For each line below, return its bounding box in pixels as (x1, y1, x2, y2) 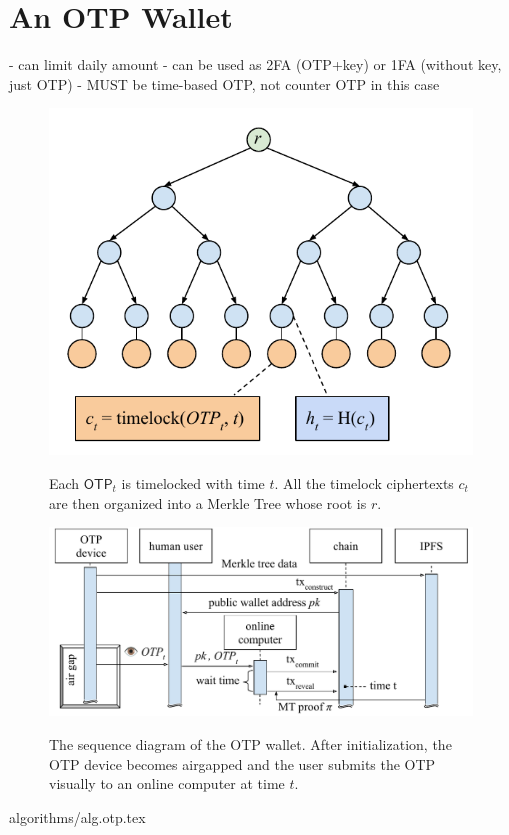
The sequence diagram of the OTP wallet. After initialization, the (49, 733, 452, 754)
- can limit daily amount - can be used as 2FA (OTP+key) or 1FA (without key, (9, 54, 502, 75)
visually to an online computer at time (49, 773, 285, 794)
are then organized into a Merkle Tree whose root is (49, 492, 367, 513)
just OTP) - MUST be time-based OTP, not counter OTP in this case (9, 73, 440, 94)
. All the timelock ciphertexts (274, 472, 454, 493)
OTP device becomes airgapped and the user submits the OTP (49, 753, 436, 774)
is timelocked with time (121, 472, 265, 493)
